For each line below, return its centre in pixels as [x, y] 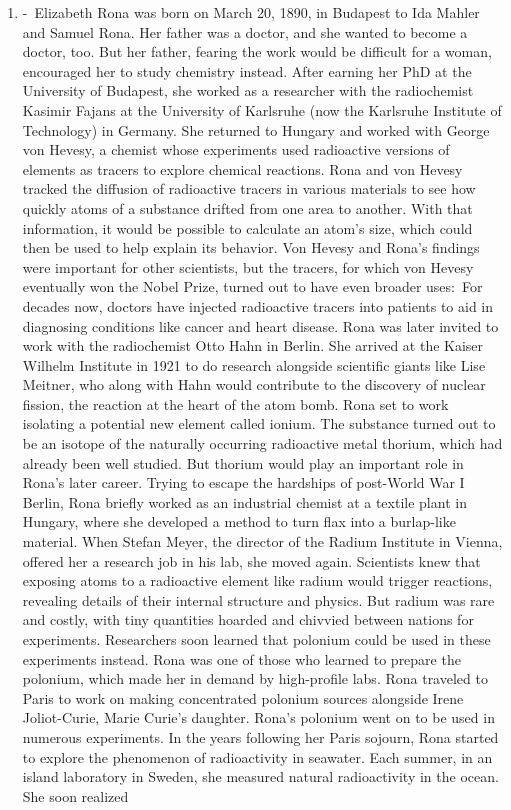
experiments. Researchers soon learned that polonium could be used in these [256, 639]
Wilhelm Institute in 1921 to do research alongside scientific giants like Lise [254, 364]
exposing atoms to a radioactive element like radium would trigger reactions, [257, 580]
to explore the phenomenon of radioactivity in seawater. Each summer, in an [257, 756]
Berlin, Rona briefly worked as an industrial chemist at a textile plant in [244, 501]
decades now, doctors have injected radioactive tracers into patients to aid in [258, 305]
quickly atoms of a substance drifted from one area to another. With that [247, 207]
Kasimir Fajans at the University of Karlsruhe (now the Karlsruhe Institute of [262, 109]
